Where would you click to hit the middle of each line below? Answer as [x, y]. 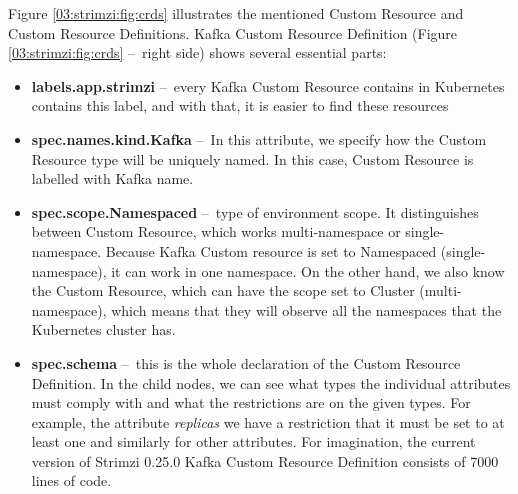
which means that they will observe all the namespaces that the [306, 309]
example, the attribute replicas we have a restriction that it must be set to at [268, 421]
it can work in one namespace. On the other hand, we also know [308, 270]
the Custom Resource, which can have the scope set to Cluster [223, 290]
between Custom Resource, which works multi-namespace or [216, 231]
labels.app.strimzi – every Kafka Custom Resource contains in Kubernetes [268, 85]
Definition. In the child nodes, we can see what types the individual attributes [271, 382]
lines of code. [71, 480]
